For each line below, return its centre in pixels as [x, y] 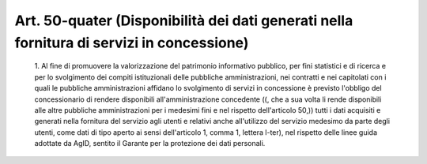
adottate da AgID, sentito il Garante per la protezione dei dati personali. [150, 143]
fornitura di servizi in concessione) [132, 43]
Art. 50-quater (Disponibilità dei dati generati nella [184, 20]
